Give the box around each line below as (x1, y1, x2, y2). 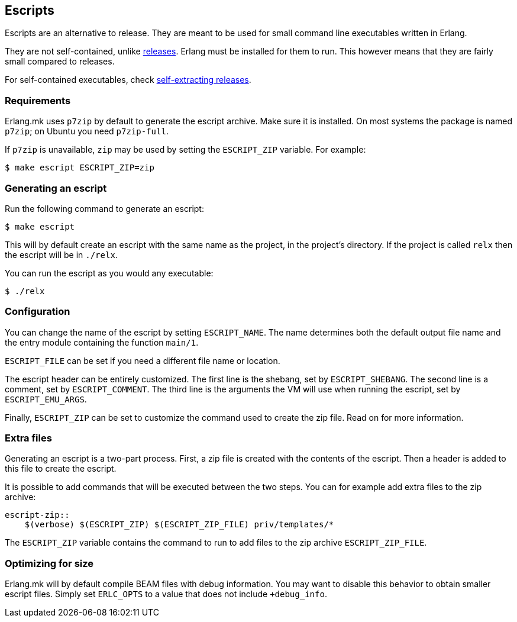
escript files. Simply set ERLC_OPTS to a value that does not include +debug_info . (5, 589, 327, 600)
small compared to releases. (5, 56, 115, 67)
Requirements (5, 94, 71, 107)
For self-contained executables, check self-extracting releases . (5, 75, 251, 85)
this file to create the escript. (5, 463, 117, 474)
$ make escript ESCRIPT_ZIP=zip (5, 163, 154, 173)
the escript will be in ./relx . (5, 249, 118, 260)
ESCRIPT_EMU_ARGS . (5, 394, 87, 404)
